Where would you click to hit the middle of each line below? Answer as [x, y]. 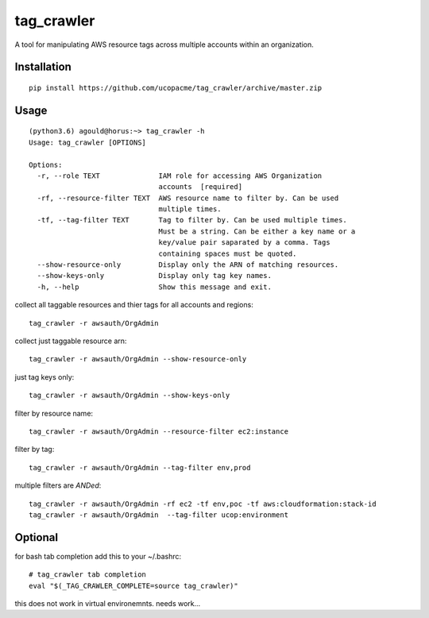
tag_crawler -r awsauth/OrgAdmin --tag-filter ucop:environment [159, 515]
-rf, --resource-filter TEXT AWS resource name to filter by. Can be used [188, 198]
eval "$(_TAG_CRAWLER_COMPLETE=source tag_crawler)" [133, 585]
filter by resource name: [54, 413]
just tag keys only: [44, 377]
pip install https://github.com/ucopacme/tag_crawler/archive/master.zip [176, 88]
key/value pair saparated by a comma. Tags [244, 243]
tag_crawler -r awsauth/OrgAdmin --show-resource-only [138, 359]
